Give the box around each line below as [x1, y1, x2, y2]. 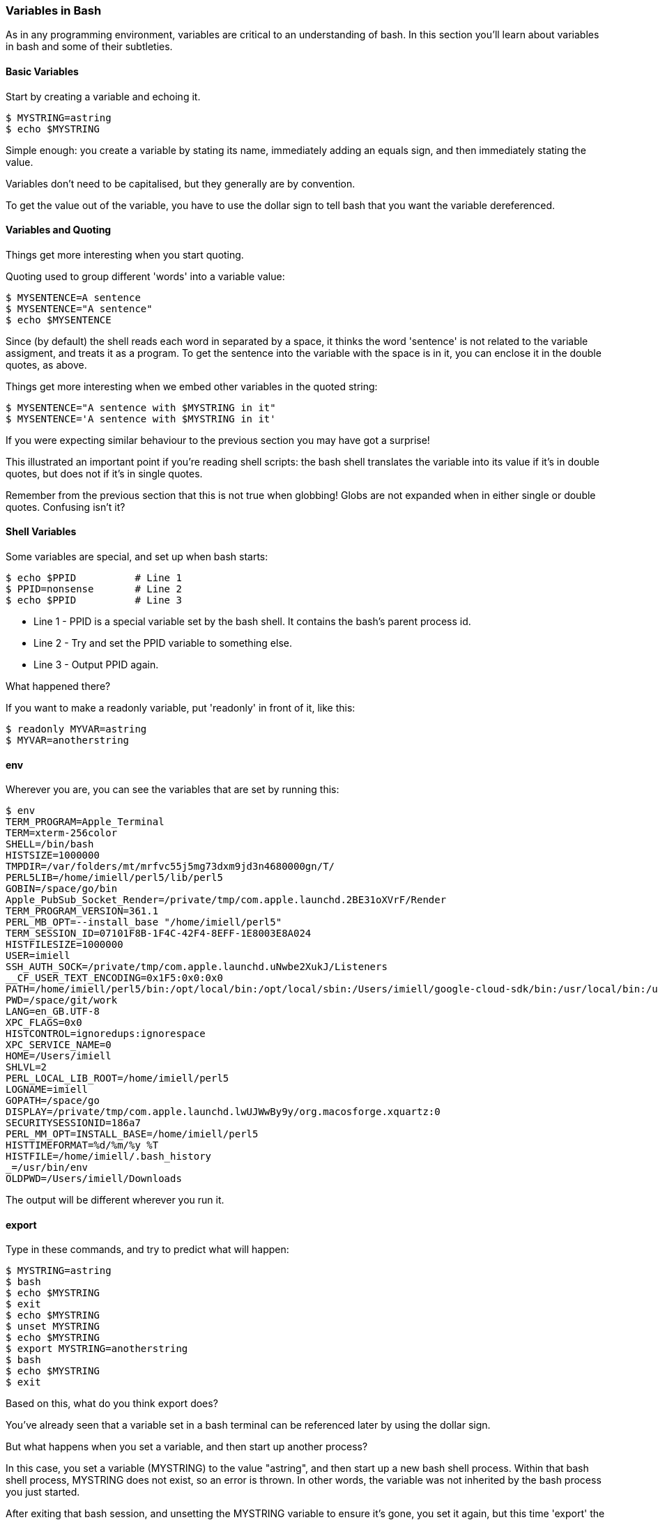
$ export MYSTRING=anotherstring [6, 1343, 188, 1355]
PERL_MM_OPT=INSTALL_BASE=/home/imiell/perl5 [6, 1128, 259, 1140]
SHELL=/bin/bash [6, 838, 94, 850]
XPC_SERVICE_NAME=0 [6, 1039, 112, 1051]
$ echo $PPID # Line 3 [6, 594, 182, 606]
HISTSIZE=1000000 [6, 850, 100, 861]
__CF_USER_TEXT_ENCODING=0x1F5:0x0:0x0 [6, 972, 223, 984]
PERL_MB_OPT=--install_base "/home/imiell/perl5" [6, 916, 282, 928]
